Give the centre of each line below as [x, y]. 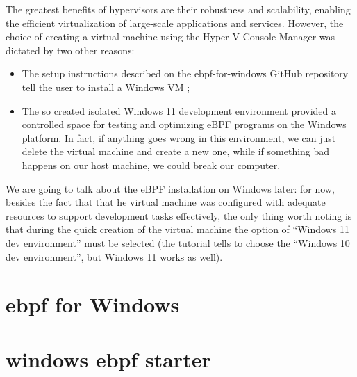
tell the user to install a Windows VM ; [106, 87]
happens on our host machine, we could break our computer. [151, 165]
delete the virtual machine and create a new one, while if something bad [176, 151]
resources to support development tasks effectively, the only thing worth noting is [179, 215]
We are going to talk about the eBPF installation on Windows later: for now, [170, 188]
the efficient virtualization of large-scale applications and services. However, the [175, 23]
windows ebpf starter [108, 359]
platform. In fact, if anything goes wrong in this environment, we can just [179, 137]
